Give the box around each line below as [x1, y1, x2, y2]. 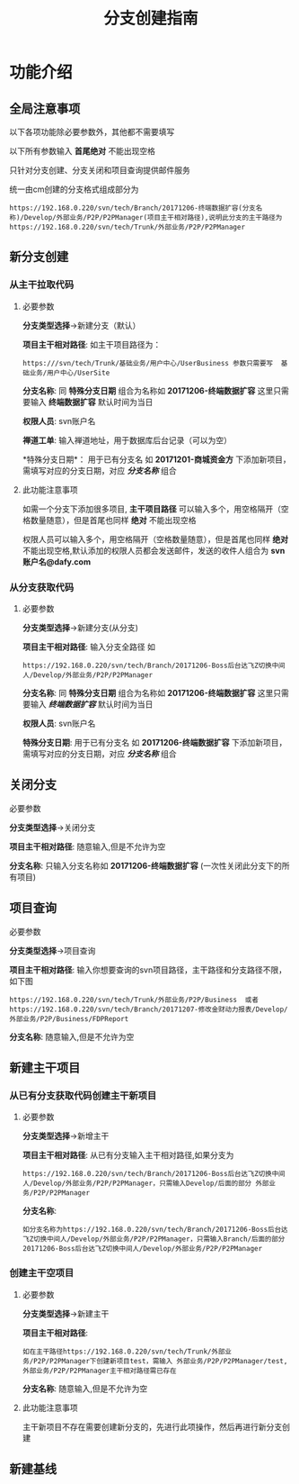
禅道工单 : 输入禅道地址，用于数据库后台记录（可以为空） [22, 434, 232, 446]
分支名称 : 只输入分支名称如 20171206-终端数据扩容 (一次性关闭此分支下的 [9, 860, 283, 871]
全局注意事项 [9, 101, 81, 116]
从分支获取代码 [9, 581, 75, 593]
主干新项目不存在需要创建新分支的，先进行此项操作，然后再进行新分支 [22, 1421, 283, 1432]
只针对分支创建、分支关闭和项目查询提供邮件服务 [9, 165, 190, 176]
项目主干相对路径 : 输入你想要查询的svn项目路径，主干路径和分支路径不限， [9, 964, 287, 975]
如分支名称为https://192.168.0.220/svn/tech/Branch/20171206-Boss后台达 [22, 1226, 288, 1235]
